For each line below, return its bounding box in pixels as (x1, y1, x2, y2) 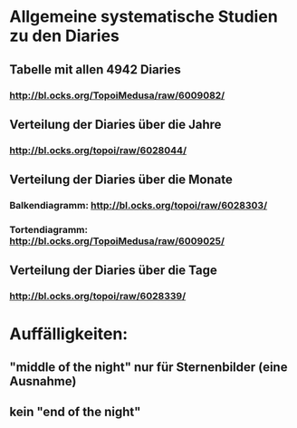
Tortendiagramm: (9, 224, 89, 237)
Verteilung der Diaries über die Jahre (9, 116, 222, 132)
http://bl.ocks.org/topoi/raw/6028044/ (9, 143, 187, 156)
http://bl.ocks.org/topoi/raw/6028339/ (9, 290, 187, 303)
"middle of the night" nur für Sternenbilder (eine (9, 359, 288, 374)
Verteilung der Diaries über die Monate (9, 172, 233, 188)
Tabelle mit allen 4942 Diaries (9, 62, 181, 77)
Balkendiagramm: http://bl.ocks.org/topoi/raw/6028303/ (9, 199, 268, 212)
